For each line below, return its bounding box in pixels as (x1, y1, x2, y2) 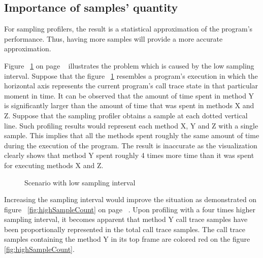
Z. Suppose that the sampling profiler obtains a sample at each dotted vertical (4, 110, 248, 120)
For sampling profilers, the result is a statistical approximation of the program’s (4, 23, 253, 34)
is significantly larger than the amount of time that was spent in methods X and (4, 100, 254, 111)
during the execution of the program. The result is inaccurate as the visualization (4, 140, 257, 150)
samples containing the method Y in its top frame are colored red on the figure (4, 234, 250, 244)
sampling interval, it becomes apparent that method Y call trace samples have (4, 214, 248, 224)
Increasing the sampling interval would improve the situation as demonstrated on (4, 194, 257, 205)
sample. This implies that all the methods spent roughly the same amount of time (4, 130, 259, 141)
